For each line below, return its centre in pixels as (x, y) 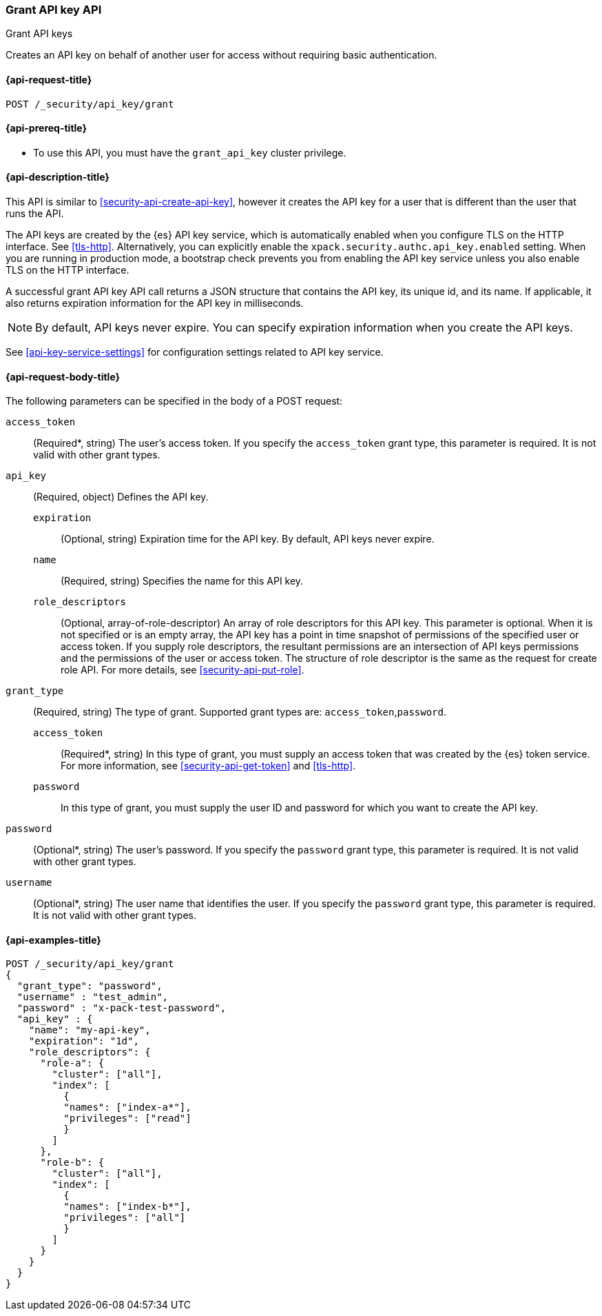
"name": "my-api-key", (90, 1030)
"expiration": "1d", (84, 1041)
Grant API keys (39, 34)
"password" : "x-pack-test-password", (122, 1008)
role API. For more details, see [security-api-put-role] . (183, 670)
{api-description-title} (58, 177)
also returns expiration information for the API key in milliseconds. (155, 303)
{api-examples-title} (53, 940)
